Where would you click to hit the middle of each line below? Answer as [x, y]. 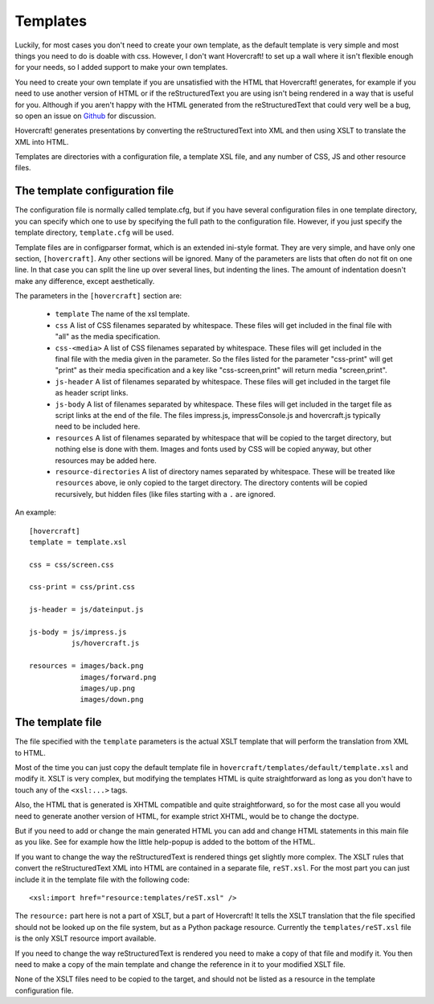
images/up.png [108, 688]
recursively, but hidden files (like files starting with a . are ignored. [166, 494]
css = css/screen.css [72, 564]
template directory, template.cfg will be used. [94, 232]
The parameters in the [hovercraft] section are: [98, 296]
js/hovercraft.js [105, 643]
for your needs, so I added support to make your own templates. [121, 68]
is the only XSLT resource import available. [86, 938]
